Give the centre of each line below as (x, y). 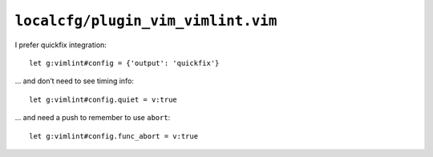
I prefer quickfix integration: (61, 45)
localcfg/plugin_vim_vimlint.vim (146, 21)
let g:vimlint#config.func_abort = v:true (114, 136)
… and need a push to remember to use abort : (93, 118)
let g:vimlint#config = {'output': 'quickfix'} (124, 63)
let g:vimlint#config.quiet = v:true (103, 99)
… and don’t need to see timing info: (74, 81)
